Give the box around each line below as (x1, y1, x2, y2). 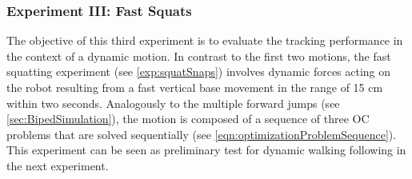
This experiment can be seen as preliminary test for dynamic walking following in (6, 141, 406, 158)
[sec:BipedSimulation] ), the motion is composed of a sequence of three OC (6, 110, 370, 127)
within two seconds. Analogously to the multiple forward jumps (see (6, 94, 340, 111)
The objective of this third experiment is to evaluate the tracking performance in (6, 32, 403, 49)
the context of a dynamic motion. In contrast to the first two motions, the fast (6, 47, 391, 64)
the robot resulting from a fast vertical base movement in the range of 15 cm (6, 79, 383, 95)
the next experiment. (6, 157, 109, 173)
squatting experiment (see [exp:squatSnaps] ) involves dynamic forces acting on (6, 63, 391, 80)
